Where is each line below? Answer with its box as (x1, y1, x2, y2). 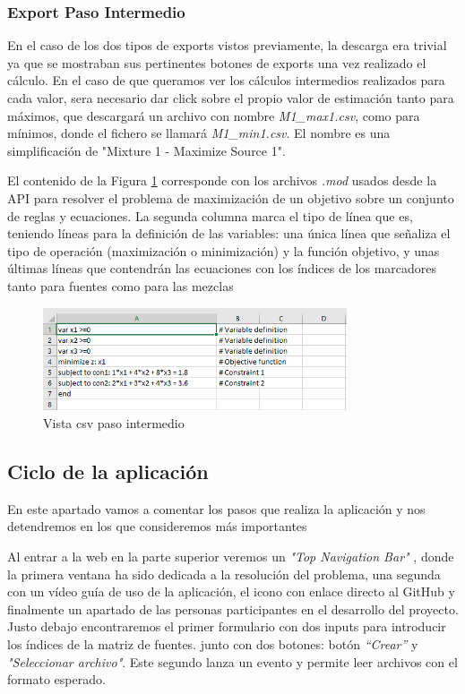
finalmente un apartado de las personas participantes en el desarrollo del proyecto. (7, 599, 459, 618)
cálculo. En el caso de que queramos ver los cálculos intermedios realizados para (7, 71, 445, 90)
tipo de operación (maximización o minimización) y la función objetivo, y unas (7, 241, 440, 260)
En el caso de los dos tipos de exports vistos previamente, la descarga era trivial (7, 36, 447, 55)
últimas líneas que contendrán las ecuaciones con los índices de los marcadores (7, 259, 437, 278)
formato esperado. (7, 670, 106, 689)
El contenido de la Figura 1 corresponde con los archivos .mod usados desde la (7, 171, 437, 190)
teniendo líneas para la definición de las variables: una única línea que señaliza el (7, 224, 451, 243)
